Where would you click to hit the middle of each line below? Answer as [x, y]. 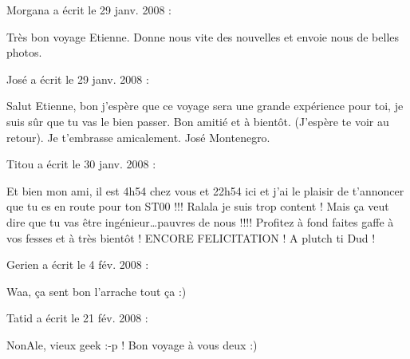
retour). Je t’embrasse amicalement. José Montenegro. [138, 137]
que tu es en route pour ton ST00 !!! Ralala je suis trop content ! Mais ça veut [198, 206]
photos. [24, 52]
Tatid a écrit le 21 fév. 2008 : [77, 318]
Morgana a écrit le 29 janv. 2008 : [89, 10]
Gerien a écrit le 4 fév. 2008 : [78, 264]
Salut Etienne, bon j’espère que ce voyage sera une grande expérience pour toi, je [205, 106]
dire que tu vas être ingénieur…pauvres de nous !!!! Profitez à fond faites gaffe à [200, 221]
